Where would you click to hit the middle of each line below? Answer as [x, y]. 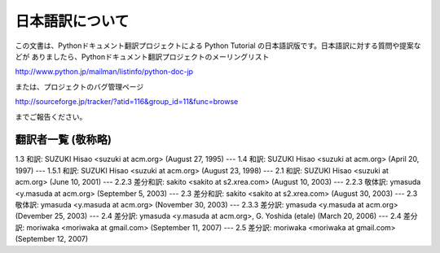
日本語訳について [72, 21]
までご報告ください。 [51, 116]
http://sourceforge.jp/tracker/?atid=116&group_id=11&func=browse [127, 102]
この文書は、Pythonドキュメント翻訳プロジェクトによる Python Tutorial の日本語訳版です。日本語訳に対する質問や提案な [218, 46]
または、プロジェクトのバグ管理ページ [79, 86]
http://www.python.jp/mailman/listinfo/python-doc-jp [104, 72]
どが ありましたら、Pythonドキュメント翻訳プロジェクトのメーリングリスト [142, 56]
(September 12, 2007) [52, 239]
